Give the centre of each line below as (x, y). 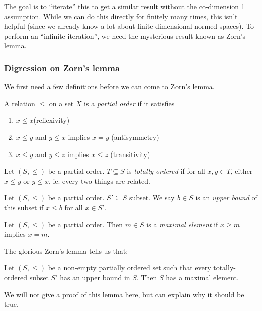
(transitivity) (130, 154)
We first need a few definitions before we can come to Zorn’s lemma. (109, 87)
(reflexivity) (52, 120)
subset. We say (152, 197)
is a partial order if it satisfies (129, 103)
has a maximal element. (202, 277)
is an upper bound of (226, 197)
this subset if (24, 207)
